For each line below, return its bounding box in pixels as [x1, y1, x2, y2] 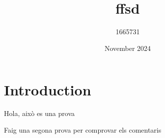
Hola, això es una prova [4, 108, 75, 118]
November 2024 [104, 43, 151, 53]
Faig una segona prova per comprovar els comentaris [4, 124, 162, 135]
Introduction [4, 80, 91, 100]
